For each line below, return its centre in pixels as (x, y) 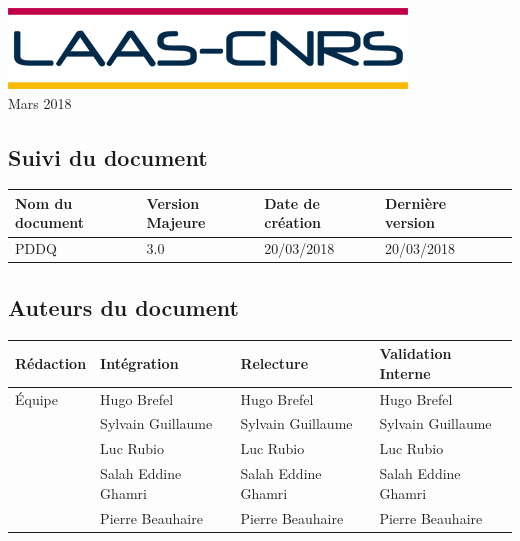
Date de (292, 202)
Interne (405, 372)
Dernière (416, 202)
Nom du (44, 202)
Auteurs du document (123, 306)
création (292, 222)
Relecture (274, 362)
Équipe (36, 398)
